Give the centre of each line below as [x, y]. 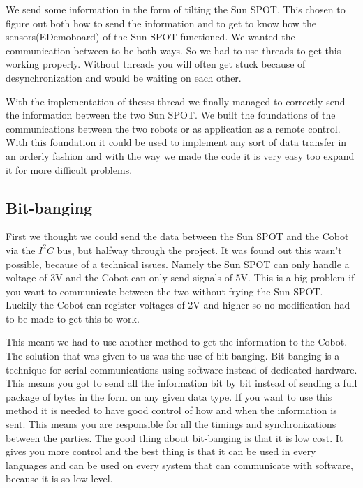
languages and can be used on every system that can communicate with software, [179, 465]
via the [21, 250]
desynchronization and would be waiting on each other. [124, 77]
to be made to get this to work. [73, 318]
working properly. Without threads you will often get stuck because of [156, 64]
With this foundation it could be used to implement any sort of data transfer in [176, 142]
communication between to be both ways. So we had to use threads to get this [173, 50]
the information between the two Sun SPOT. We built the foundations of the [171, 115]
